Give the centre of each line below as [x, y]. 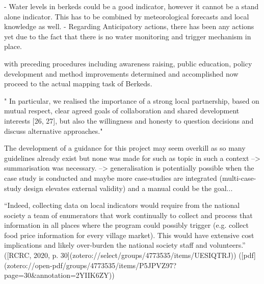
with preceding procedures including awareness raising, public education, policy [128, 63]
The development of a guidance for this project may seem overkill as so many [125, 148]
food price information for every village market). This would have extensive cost [129, 235]
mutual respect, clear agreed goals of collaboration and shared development [122, 111]
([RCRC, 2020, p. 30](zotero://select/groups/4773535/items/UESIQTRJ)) [120, 255]
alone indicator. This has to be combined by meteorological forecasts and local [127, 16]
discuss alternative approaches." [54, 131]
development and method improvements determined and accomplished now [121, 73]
